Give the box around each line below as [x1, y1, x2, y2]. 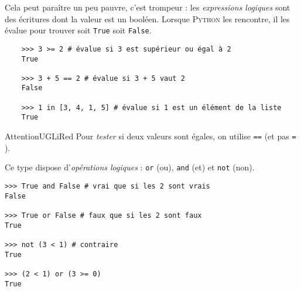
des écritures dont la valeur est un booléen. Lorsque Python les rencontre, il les [5, 12, 290, 25]
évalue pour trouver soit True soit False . [5, 24, 152, 36]
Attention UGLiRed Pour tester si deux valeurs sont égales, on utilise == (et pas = [5, 130, 296, 142]
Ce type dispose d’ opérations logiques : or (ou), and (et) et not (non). [5, 161, 255, 173]
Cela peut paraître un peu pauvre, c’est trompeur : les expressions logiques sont [5, 1, 290, 13]
